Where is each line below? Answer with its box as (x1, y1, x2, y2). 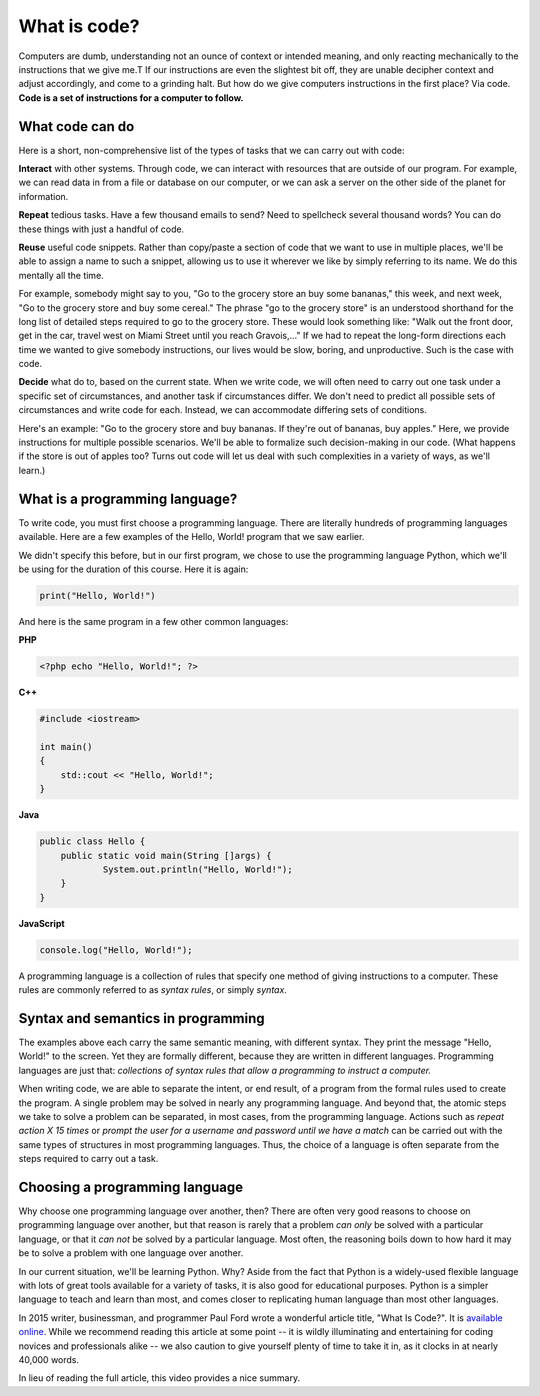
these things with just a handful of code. (18, 223, 185, 235)
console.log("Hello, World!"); (39, 944, 194, 955)
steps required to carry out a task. (18, 1153, 159, 1165)
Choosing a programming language (18, 1178, 244, 1195)
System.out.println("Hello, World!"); (102, 863, 294, 875)
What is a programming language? (18, 490, 238, 507)
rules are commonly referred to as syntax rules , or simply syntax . (18, 984, 287, 996)
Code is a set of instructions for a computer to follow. (18, 91, 244, 104)
